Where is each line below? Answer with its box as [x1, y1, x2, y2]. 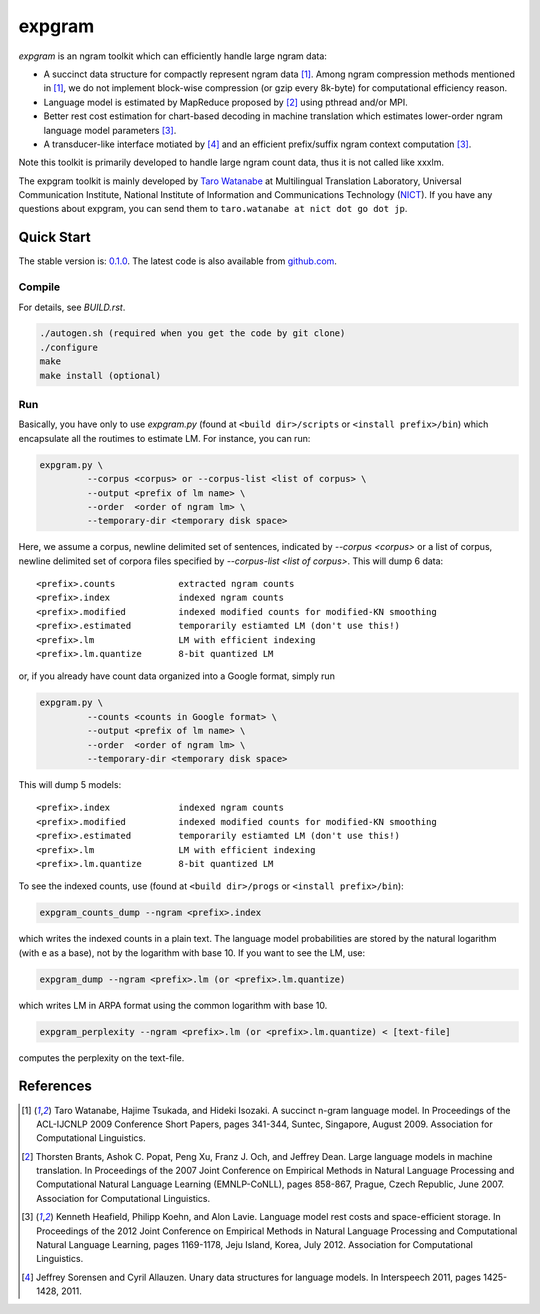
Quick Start [18, 229, 91, 246]
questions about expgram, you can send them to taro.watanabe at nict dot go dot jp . [18, 203, 408, 215]
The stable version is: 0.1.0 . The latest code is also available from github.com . [18, 255, 337, 267]
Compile [18, 280, 60, 294]
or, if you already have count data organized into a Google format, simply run [18, 670, 335, 682]
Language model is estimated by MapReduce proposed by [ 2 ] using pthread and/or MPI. [43, 96, 409, 108]
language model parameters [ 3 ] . [43, 124, 177, 136]
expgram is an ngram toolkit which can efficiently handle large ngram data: [18, 50, 327, 62]
